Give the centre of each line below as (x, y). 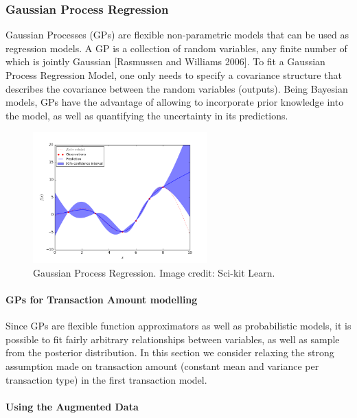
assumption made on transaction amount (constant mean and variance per (162, 365)
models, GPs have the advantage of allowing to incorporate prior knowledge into (175, 102)
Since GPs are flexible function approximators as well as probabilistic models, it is (178, 326)
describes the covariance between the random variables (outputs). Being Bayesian (177, 88)
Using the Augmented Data (72, 406)
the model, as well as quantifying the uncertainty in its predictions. (147, 115)
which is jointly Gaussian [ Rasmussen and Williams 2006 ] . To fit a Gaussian (165, 61)
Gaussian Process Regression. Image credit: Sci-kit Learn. (154, 272)
